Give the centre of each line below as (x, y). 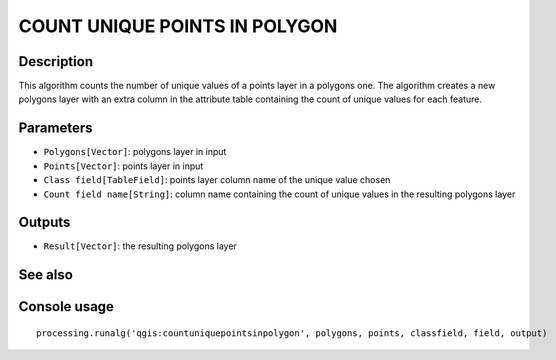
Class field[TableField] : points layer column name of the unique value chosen (217, 180)
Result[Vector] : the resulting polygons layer (140, 246)
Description (56, 61)
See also (46, 275)
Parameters (55, 128)
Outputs (44, 222)
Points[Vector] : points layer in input (123, 166)
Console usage (66, 306)
